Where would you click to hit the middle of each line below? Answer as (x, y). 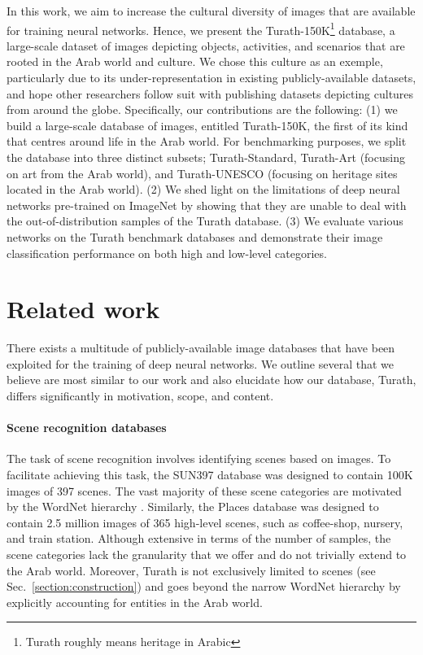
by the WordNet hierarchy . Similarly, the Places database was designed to (193, 507)
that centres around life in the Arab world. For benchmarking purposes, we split (207, 141)
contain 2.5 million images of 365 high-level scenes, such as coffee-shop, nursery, (205, 522)
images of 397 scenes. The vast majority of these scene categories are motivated (204, 490)
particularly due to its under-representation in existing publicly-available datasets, (211, 78)
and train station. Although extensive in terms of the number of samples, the (199, 538)
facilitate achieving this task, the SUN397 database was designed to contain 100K (210, 475)
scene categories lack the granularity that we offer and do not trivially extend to (207, 555)
